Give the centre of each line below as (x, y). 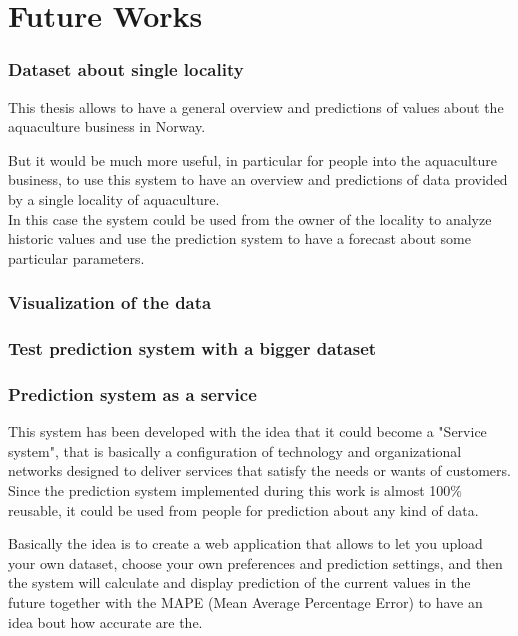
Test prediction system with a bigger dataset (192, 348)
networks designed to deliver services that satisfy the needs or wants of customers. (259, 470)
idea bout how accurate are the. (105, 621)
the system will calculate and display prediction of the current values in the (239, 582)
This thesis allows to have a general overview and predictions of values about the (256, 106)
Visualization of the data (110, 302)
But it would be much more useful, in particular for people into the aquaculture (252, 159)
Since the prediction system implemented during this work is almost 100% (235, 490)
